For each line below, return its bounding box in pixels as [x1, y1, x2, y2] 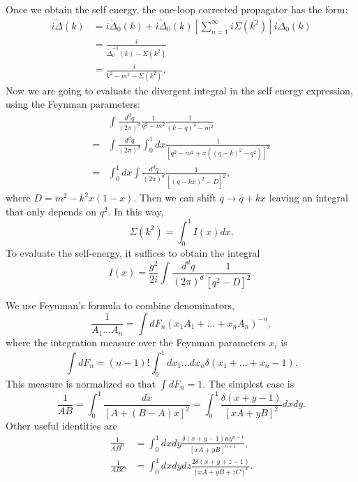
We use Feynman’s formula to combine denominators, [6, 298, 234, 313]
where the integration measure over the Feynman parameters [6, 334, 266, 349]
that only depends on [6, 204, 96, 218]
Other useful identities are [6, 418, 117, 433]
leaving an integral [269, 190, 348, 205]
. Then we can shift [133, 190, 216, 205]
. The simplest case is [202, 376, 294, 390]
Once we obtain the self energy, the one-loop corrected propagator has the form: [6, 2, 348, 16]
